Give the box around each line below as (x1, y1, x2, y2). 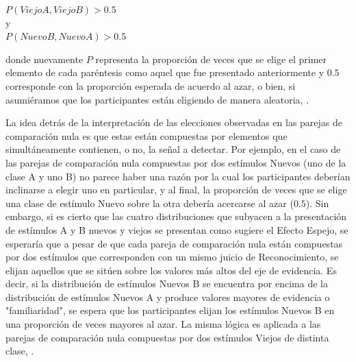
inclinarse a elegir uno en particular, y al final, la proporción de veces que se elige (5, 182, 347, 197)
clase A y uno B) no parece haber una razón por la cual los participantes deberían (5, 169, 351, 183)
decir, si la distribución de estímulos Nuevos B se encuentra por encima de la (5, 276, 328, 291)
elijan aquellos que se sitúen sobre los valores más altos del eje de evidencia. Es (5, 263, 337, 277)
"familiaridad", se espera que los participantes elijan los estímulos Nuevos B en (5, 303, 335, 317)
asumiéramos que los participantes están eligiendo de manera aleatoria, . (5, 92, 309, 106)
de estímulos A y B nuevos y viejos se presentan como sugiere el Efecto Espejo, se (5, 222, 348, 237)
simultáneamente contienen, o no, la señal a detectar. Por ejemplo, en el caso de (5, 142, 341, 156)
